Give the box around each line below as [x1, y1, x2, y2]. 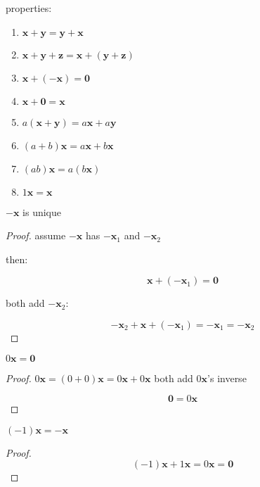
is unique [22, 204, 61, 219]
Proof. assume [6, 228, 66, 243]
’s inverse [207, 370, 247, 385]
